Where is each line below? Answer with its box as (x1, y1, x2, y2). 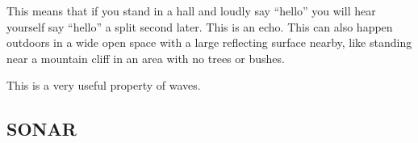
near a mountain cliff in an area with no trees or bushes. (6, 49, 285, 66)
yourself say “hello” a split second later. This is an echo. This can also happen (6, 18, 393, 35)
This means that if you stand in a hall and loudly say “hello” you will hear (6, 2, 376, 19)
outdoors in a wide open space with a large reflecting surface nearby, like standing (6, 34, 412, 51)
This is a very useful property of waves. (6, 77, 201, 94)
